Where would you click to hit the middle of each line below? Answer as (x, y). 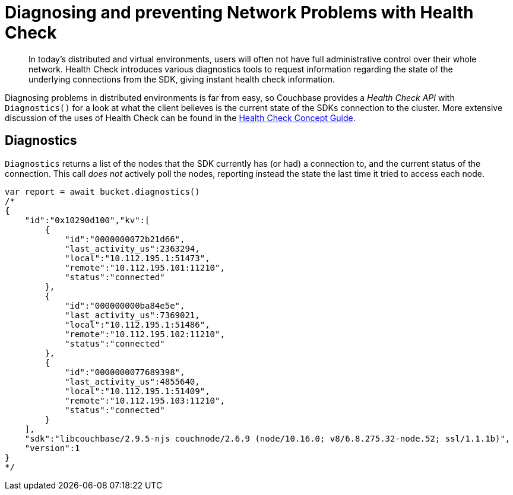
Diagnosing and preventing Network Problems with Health (239, 12)
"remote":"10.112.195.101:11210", (145, 267)
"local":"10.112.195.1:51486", (137, 324)
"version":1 (52, 448)
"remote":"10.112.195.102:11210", (145, 334)
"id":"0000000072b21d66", (125, 239)
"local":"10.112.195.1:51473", (137, 258)
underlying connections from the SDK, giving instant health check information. (182, 79)
